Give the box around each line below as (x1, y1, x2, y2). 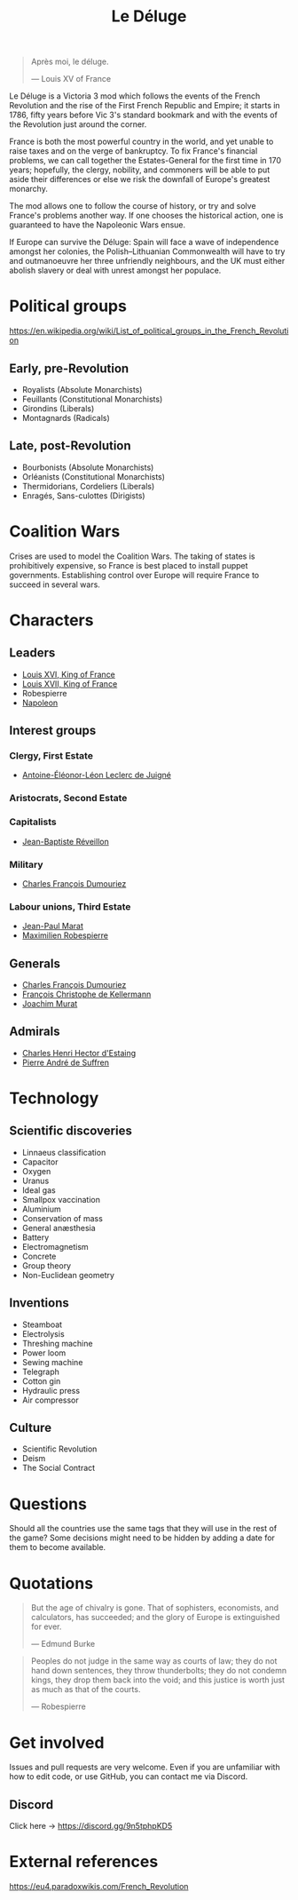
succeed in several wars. (9, 579, 100, 590)
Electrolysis (21, 1328, 65, 1339)
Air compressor (21, 1395, 80, 1405)
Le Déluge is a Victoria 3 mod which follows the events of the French (9, 91, 261, 101)
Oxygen (21, 1165, 51, 1176)
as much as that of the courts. (30, 1684, 141, 1695)
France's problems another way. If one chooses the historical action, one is (9, 211, 284, 221)
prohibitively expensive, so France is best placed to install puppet (9, 560, 248, 570)
